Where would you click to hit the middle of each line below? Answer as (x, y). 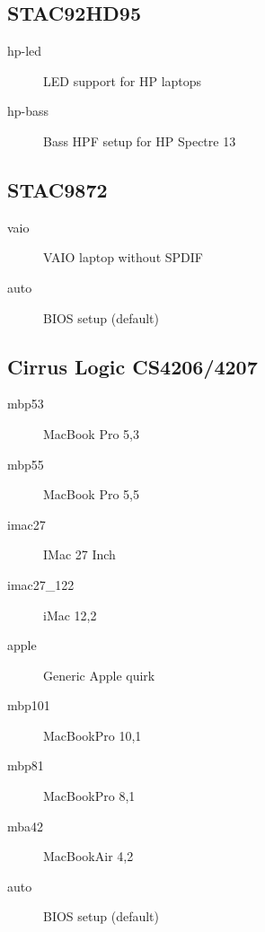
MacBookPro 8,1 (89, 796)
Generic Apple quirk (99, 675)
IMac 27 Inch (79, 554)
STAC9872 (57, 189)
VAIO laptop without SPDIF (123, 257)
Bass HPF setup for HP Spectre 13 (140, 141)
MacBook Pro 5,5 (91, 494)
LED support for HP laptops (123, 80)
